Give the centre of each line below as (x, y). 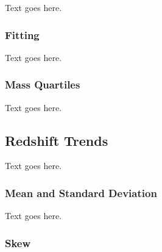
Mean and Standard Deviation (81, 193)
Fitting (22, 34)
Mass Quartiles (43, 85)
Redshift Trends (57, 140)
